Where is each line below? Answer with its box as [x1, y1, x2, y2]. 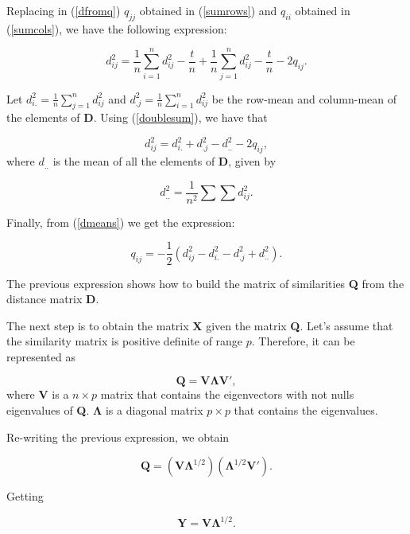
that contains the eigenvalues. [234, 402, 378, 419]
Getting [6, 488, 44, 505]
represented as [6, 348, 75, 364]
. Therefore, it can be [251, 333, 355, 349]
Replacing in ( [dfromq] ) [6, 2, 121, 18]
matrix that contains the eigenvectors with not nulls [100, 386, 354, 403]
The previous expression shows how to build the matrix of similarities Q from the [6, 275, 404, 291]
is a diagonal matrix [105, 402, 203, 419]
